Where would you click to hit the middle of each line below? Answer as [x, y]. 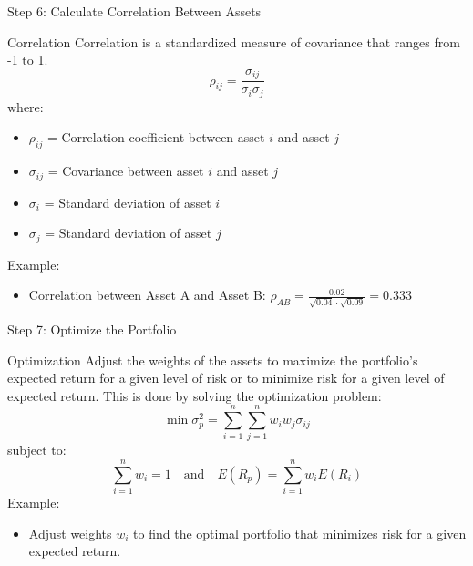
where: [26, 106]
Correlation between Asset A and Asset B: [147, 295]
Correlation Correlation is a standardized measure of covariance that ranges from [234, 41]
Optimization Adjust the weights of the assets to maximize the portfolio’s [213, 360]
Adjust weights [70, 533]
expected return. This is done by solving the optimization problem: [195, 395]
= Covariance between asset [126, 171]
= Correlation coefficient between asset [156, 137]
